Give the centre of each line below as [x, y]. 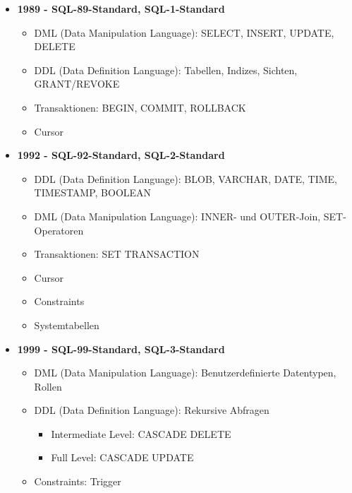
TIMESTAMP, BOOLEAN [93, 192]
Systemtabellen [67, 325]
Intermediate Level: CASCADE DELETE [141, 433]
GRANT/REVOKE [77, 84]
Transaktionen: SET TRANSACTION [117, 254]
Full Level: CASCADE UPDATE [122, 457]
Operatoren [59, 230]
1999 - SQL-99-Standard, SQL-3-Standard [121, 349]
